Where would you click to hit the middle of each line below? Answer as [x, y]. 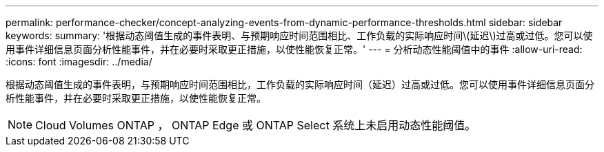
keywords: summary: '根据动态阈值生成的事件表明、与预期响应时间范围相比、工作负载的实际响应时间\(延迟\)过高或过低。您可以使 [299, 35]
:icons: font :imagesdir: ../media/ [79, 62]
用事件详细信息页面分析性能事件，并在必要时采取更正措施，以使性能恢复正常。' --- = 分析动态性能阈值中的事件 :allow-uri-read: [294, 49]
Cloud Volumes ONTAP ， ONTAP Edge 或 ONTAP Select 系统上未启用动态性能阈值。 [256, 125]
